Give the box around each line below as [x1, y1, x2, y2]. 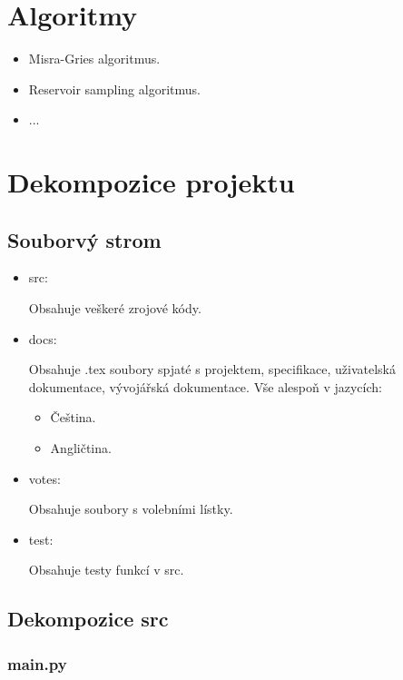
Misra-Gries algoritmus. [28, 49, 161, 68]
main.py [7, 652, 67, 675]
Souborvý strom [7, 225, 162, 253]
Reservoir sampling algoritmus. [28, 79, 201, 98]
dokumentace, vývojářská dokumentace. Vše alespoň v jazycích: [28, 377, 382, 396]
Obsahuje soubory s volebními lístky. [28, 499, 233, 518]
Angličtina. [50, 439, 112, 458]
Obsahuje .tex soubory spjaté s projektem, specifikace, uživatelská [28, 360, 397, 379]
